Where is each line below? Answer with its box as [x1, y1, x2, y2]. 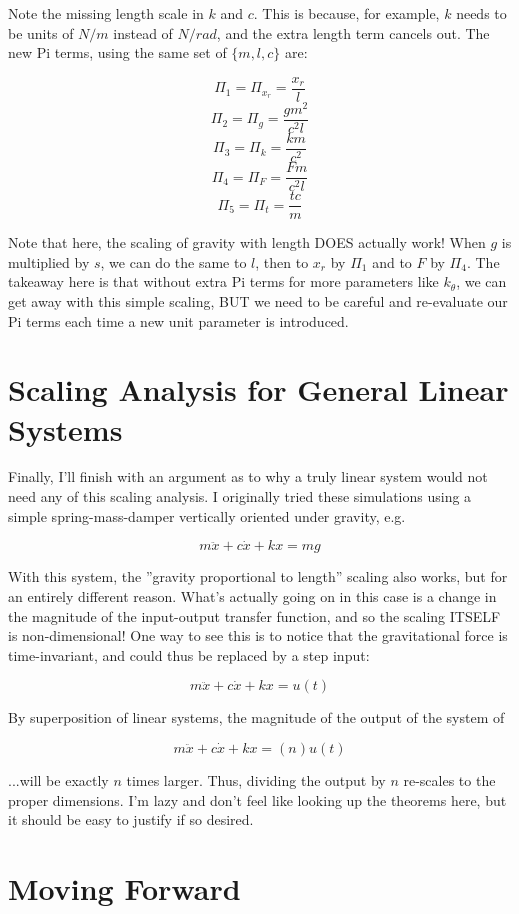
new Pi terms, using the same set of [8, 42, 227, 63]
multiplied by [8, 251, 90, 272]
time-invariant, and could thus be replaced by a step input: [8, 644, 370, 665]
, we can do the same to [100, 251, 247, 272]
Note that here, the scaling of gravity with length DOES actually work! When [8, 232, 486, 253]
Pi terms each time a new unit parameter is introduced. [8, 310, 349, 331]
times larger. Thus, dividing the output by [126, 770, 386, 791]
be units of [8, 22, 74, 43]
